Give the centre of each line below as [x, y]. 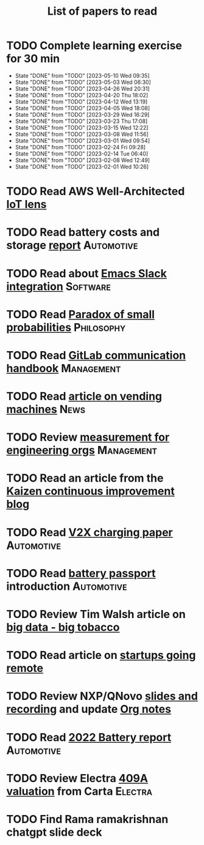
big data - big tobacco [63, 627]
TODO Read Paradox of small [81, 314]
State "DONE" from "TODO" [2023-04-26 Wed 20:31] [83, 88]
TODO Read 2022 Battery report [89, 737]
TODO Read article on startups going [101, 655]
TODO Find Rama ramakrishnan [87, 819]
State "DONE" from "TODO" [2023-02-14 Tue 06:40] [82, 154]
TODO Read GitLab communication [96, 355]
